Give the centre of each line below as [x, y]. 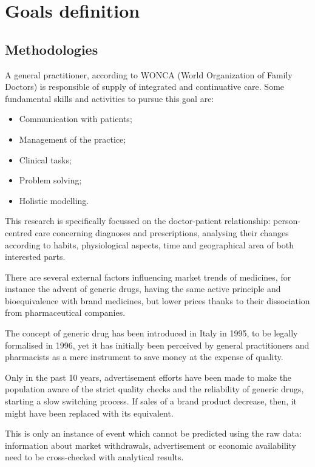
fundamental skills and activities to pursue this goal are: [110, 98]
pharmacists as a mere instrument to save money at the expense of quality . [144, 357]
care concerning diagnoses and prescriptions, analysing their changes [162, 232]
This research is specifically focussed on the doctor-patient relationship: [138, 221]
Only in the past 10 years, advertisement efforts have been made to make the [148, 377]
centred [19, 232]
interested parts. [35, 257]
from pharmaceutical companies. [65, 312]
